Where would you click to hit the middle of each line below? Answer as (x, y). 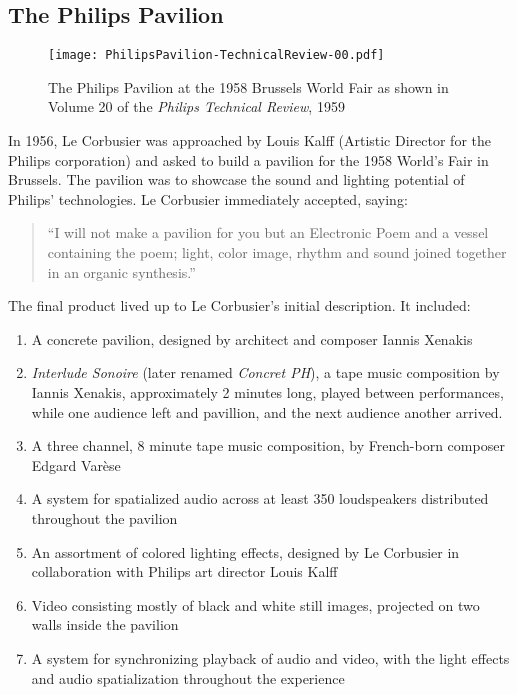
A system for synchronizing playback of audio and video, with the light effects (270, 657)
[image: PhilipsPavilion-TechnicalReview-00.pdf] (216, 55)
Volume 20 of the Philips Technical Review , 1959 (196, 106)
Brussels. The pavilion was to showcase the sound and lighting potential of (236, 179)
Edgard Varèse (76, 464)
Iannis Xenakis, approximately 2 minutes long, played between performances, (267, 391)
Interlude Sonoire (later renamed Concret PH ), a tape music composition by (265, 372)
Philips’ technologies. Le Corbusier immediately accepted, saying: (208, 198)
